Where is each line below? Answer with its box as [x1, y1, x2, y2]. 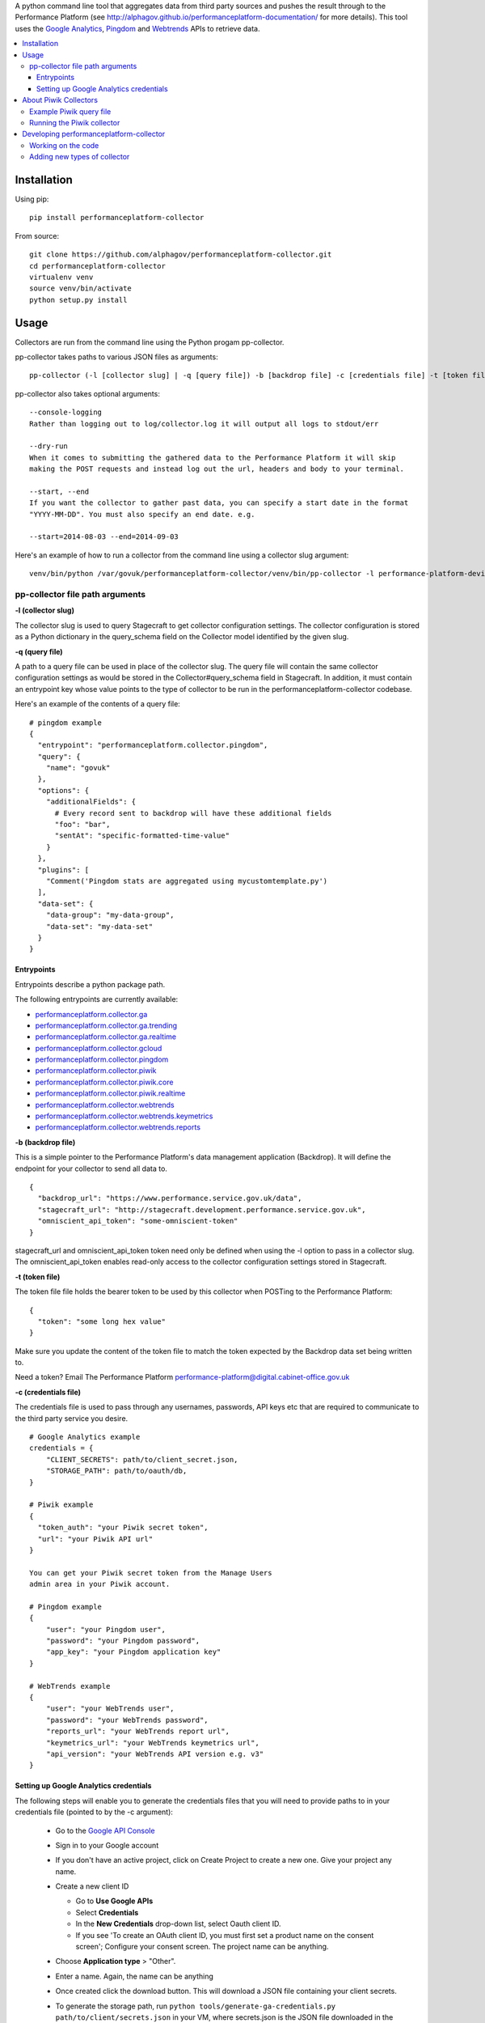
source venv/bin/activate [29, 284, 133, 293]
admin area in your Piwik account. [29, 1580, 171, 1589]
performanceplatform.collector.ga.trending [35, 1020, 178, 1030]
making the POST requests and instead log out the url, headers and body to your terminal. [29, 464, 404, 473]
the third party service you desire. [15, 1413, 129, 1423]
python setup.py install [29, 295, 128, 304]
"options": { [37, 786, 90, 795]
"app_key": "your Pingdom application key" [45, 1648, 221, 1656]
